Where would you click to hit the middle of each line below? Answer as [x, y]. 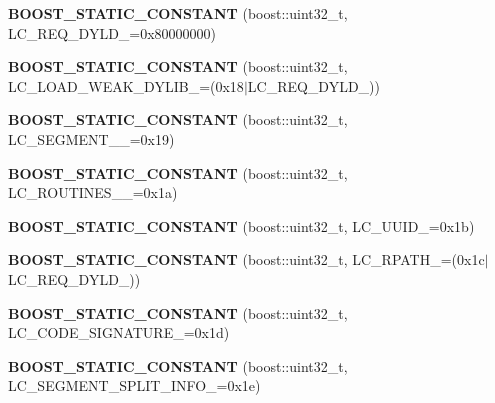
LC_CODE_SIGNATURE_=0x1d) [119, 332]
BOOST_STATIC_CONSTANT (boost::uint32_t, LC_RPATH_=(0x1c [246, 259]
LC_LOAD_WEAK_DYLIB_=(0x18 [126, 85]
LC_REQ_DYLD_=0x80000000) [112, 32]
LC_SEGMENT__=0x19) [91, 138]
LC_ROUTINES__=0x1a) [93, 192]
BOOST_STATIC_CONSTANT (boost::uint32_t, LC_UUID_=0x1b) [241, 225]
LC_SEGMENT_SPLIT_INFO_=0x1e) [134, 385]
